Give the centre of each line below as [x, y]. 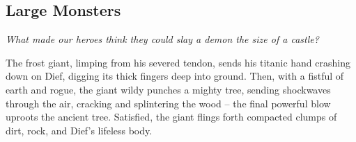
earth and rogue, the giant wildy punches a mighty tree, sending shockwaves [168, 89]
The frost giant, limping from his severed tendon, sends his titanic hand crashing [178, 62]
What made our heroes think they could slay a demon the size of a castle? [162, 39]
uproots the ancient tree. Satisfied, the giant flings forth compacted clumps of [171, 117]
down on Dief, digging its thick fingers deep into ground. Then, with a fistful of [175, 76]
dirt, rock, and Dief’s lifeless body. [79, 130]
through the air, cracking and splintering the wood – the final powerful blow [168, 103]
